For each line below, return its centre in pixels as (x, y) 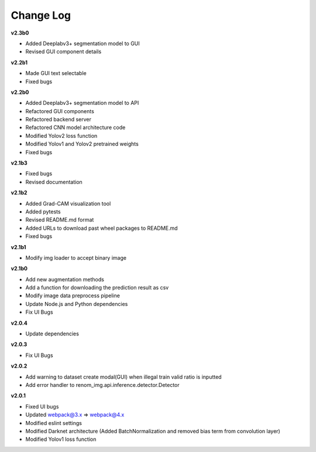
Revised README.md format (60, 220)
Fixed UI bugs (42, 406)
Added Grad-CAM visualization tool (68, 203)
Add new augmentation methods (65, 279)
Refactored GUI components (60, 111)
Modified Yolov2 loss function (61, 135)
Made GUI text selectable (56, 73)
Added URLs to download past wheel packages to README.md (102, 228)
